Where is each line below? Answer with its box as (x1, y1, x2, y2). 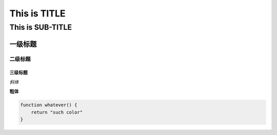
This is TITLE (9, 8, 66, 19)
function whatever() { (20, 102, 77, 108)
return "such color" (31, 109, 83, 115)
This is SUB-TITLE (9, 23, 72, 32)
